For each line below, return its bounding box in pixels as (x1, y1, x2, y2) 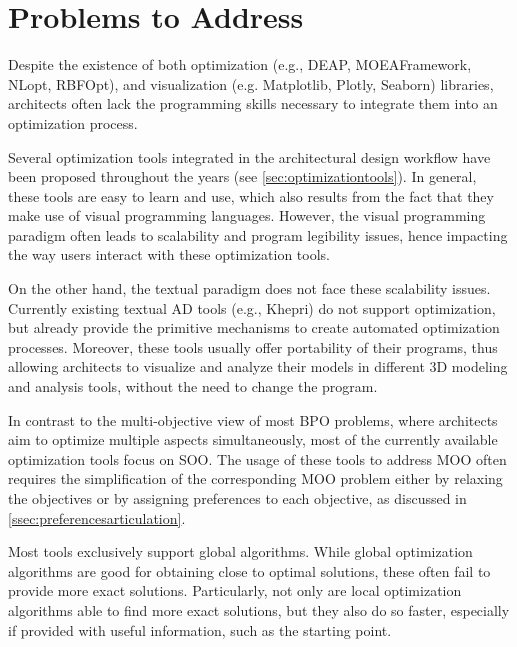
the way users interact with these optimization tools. (8, 244, 330, 265)
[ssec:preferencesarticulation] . (8, 507, 186, 528)
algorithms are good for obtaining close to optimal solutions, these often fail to (8, 560, 491, 581)
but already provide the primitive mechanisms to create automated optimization (8, 317, 500, 338)
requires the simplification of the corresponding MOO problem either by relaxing (8, 468, 503, 489)
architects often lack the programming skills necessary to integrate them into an (8, 93, 498, 114)
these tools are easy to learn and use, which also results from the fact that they (8, 185, 494, 206)
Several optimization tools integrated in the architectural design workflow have (8, 146, 491, 167)
